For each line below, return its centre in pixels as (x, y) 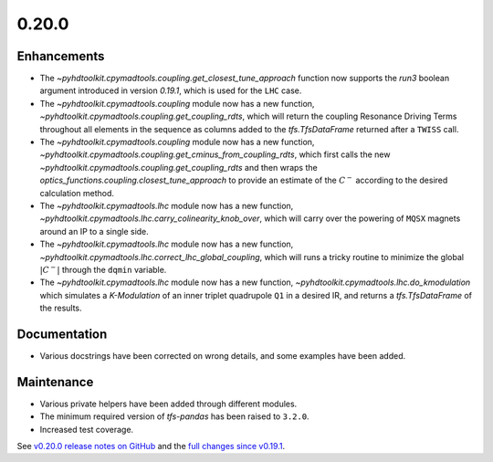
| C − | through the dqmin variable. (103, 269)
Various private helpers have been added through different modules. (168, 404)
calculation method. (77, 193)
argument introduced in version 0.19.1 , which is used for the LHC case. (171, 90)
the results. (61, 308)
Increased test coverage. (87, 429)
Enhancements (61, 56)
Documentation (62, 334)
